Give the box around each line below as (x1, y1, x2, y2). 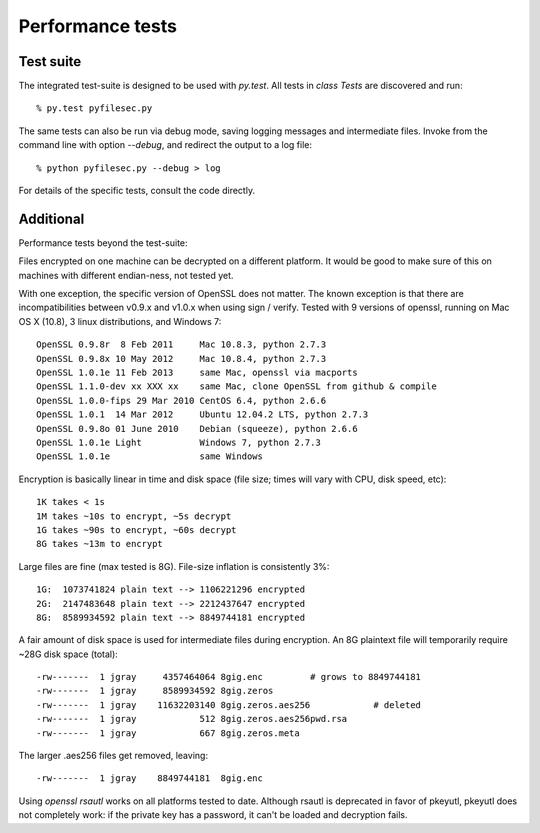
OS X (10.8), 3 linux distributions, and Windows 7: (18, 315, 222, 327)
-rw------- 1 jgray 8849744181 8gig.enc (36, 773, 264, 784)
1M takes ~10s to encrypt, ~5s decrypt (36, 510, 232, 522)
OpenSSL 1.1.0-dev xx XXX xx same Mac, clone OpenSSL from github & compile (36, 381, 437, 392)
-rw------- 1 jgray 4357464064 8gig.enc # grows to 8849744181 (36, 671, 422, 683)
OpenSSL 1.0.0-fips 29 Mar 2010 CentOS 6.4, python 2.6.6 (36, 395, 327, 406)
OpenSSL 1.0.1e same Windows (36, 451, 264, 462)
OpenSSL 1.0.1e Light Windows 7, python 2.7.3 (36, 437, 322, 448)
